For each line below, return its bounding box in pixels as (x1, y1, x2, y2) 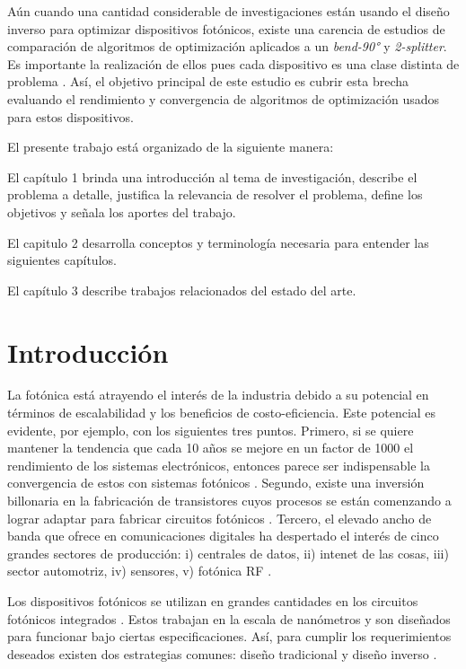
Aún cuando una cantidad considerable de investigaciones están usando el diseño (7, 2, 450, 20)
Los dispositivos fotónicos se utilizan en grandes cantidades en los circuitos (7, 591, 418, 610)
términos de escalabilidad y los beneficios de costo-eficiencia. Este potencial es (7, 403, 436, 422)
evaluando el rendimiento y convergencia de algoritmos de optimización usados (7, 89, 439, 108)
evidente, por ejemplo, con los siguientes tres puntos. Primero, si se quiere (7, 420, 414, 439)
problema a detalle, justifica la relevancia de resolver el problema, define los (7, 185, 423, 204)
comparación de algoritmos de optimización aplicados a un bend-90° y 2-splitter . (7, 37, 447, 56)
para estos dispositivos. (7, 107, 134, 126)
